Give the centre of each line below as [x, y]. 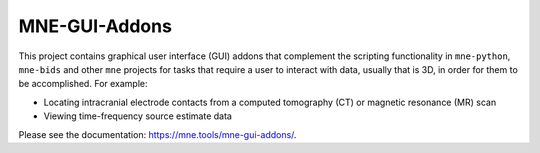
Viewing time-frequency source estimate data [137, 116]
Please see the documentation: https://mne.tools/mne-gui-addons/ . [157, 134]
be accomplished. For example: [83, 84]
